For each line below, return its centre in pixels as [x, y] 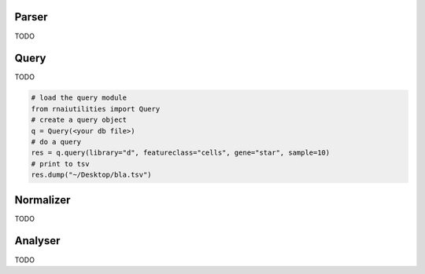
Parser [31, 17]
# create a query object [79, 120]
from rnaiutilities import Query [96, 109]
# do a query [56, 142]
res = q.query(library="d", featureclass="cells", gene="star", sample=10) [181, 153]
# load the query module [79, 98]
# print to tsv [60, 164]
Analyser [37, 241]
